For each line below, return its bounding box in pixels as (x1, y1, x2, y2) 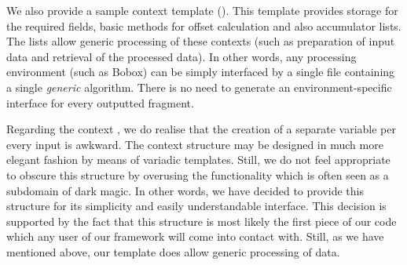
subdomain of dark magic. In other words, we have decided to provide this (6, 182, 364, 198)
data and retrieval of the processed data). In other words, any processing (6, 48, 357, 64)
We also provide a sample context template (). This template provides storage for (6, 2, 398, 18)
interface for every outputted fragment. (6, 94, 194, 111)
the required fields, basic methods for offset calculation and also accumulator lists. (6, 17, 401, 34)
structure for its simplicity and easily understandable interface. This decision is (6, 198, 387, 214)
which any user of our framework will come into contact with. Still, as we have (6, 228, 384, 245)
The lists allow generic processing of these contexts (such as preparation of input (6, 33, 395, 49)
